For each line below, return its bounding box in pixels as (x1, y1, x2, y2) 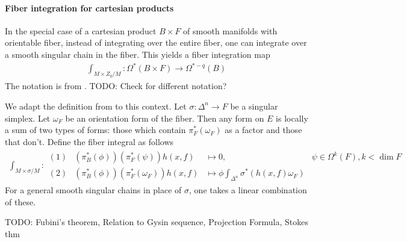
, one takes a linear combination (189, 184, 307, 196)
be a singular (230, 99, 278, 112)
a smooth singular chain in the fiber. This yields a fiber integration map (5, 48, 270, 60)
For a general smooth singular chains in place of (5, 184, 182, 196)
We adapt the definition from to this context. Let (5, 99, 187, 112)
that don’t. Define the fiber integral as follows (5, 135, 174, 147)
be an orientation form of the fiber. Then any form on (65, 111, 264, 124)
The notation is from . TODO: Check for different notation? (5, 79, 227, 92)
